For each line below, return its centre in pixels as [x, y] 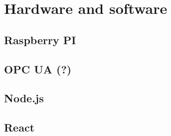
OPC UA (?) [38, 69]
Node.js [24, 98]
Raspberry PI [40, 39]
